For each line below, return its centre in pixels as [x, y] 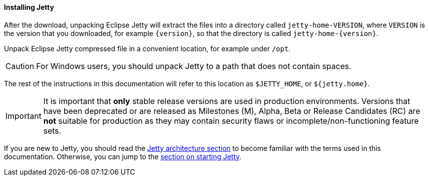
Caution [20, 66]
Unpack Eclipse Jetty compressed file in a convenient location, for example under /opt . [147, 48]
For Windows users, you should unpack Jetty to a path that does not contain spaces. [194, 66]
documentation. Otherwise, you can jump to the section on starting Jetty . [123, 156]
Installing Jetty [29, 7]
